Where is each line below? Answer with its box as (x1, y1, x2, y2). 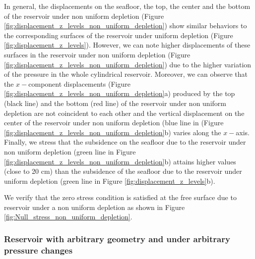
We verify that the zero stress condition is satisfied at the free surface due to (4, 192, 237, 203)
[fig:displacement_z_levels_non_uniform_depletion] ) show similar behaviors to (4, 20, 247, 31)
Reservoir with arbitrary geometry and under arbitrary (4, 232, 230, 245)
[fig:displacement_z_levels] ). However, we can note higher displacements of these (4, 40, 251, 50)
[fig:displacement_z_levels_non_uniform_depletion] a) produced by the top (4, 88, 235, 99)
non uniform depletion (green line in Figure (4, 146, 136, 156)
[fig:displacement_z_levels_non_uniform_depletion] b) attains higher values (4, 156, 236, 166)
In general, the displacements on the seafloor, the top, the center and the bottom (4, 1, 251, 11)
